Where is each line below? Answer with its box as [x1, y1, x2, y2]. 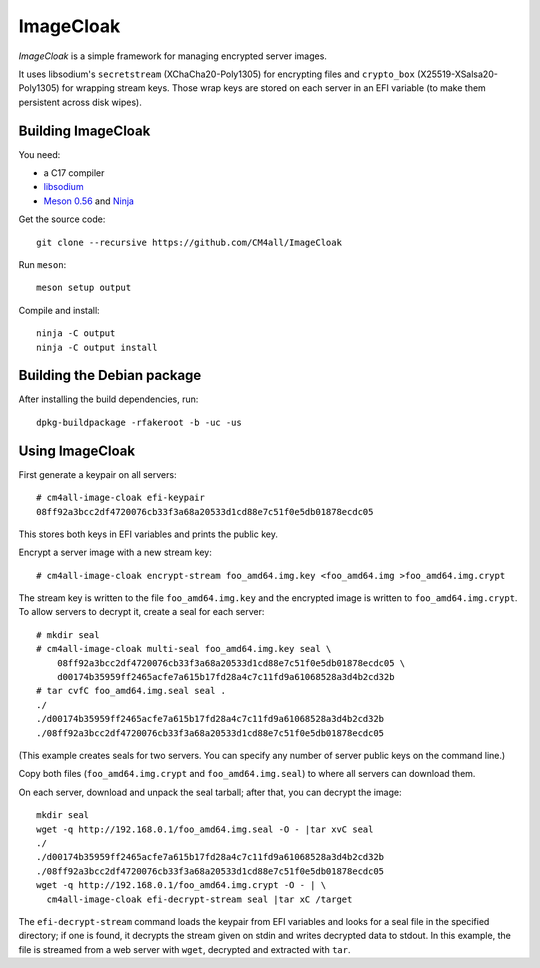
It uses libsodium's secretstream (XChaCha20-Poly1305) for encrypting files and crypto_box [18, 68, 415, 80]
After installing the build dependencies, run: [18, 393, 199, 405]
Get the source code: [18, 213, 106, 225]
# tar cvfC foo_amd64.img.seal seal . [36, 685, 227, 697]
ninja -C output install [36, 341, 158, 353]
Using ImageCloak [18, 442, 135, 459]
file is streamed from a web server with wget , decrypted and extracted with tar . [18, 943, 351, 955]
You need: [18, 148, 61, 160]
